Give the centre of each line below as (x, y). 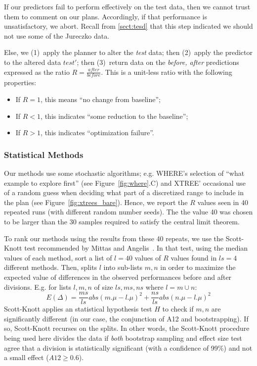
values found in (194, 257)
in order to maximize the (198, 267)
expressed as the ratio (37, 72)
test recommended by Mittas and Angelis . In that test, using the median (136, 248)
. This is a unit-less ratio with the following (167, 72)
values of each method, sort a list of (58, 257)
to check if (178, 309)
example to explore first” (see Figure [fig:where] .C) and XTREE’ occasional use (125, 183)
